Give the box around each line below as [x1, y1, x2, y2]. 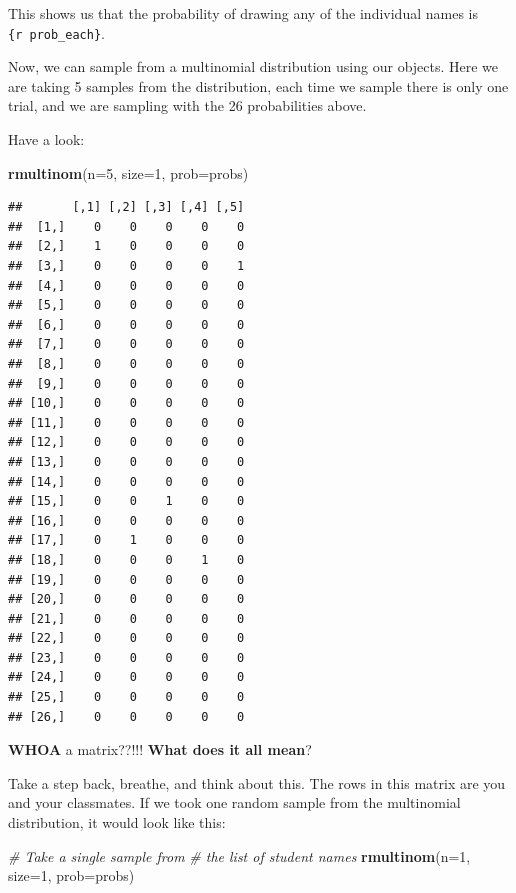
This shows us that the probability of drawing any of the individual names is [8, 3, 478, 23]
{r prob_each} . [8, 22, 105, 43]
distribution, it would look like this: [8, 812, 226, 833]
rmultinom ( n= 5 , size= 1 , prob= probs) [8, 162, 249, 183]
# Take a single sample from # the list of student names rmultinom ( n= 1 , [8, 845, 471, 866]
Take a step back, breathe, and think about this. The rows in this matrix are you [8, 772, 506, 793]
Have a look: [8, 129, 85, 150]
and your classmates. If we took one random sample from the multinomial [8, 792, 461, 813]
